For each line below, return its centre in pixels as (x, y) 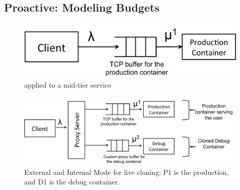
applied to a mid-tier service (68, 85)
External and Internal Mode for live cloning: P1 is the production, (127, 172)
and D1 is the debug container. (72, 182)
